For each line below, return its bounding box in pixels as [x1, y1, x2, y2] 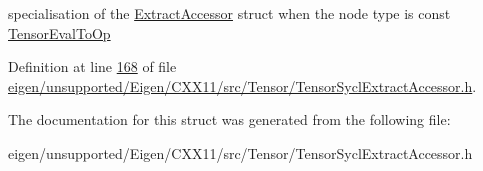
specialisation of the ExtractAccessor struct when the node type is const [8, 3, 451, 23]
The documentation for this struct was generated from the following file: [8, 109, 451, 130]
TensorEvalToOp [8, 22, 111, 43]
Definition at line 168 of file [8, 56, 177, 77]
